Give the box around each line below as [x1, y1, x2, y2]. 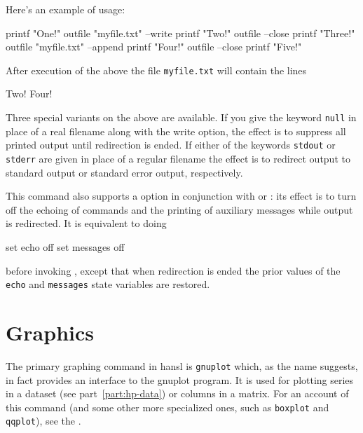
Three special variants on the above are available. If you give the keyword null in [6, 110, 357, 125]
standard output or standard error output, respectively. [6, 165, 243, 179]
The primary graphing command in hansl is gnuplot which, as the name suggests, [6, 358, 358, 373]
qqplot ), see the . [6, 413, 81, 428]
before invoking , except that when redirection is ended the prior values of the [6, 263, 341, 277]
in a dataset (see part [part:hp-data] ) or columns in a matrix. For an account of [6, 386, 349, 401]
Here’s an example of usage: [6, 2, 125, 16]
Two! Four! [6, 86, 53, 101]
